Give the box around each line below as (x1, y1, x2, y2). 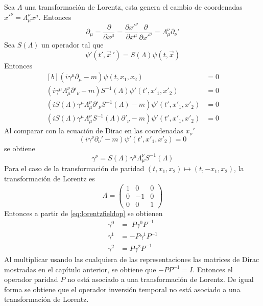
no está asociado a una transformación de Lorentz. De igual (67, 274, 254, 285)
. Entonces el (193, 264, 233, 274)
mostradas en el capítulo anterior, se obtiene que (4, 264, 156, 274)
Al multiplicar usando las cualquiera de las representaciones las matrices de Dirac (4, 253, 259, 264)
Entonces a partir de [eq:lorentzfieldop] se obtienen (4, 207, 163, 218)
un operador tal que (41, 39, 104, 50)
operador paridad (4, 274, 58, 285)
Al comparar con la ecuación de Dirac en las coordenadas (4, 125, 183, 136)
